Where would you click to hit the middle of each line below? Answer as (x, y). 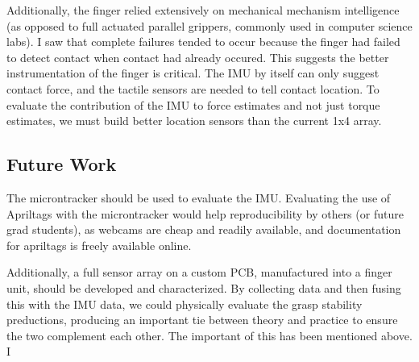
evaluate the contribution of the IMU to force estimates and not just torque (193, 104)
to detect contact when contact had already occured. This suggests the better (198, 57)
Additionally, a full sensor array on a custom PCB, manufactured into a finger (199, 272)
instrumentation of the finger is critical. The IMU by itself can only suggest (193, 73)
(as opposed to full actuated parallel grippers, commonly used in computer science (209, 25)
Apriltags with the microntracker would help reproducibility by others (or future (205, 213)
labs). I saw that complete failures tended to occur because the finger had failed (203, 42)
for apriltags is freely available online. (99, 245)
